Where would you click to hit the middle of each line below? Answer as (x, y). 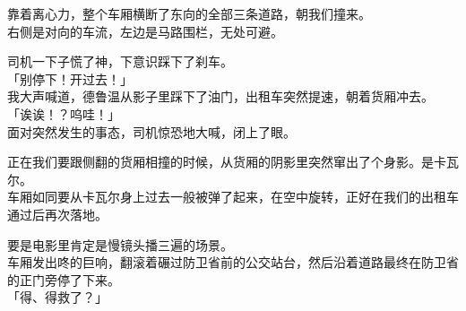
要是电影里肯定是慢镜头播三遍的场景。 (120, 244)
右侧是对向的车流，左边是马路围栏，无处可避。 (145, 31)
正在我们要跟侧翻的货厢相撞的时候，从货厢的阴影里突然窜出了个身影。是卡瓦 (233, 162)
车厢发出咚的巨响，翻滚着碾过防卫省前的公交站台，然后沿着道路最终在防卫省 (233, 262)
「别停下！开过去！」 (70, 78)
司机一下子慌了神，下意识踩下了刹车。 (120, 61)
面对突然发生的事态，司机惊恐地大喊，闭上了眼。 (151, 131)
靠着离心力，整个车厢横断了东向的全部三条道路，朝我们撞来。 (189, 13)
